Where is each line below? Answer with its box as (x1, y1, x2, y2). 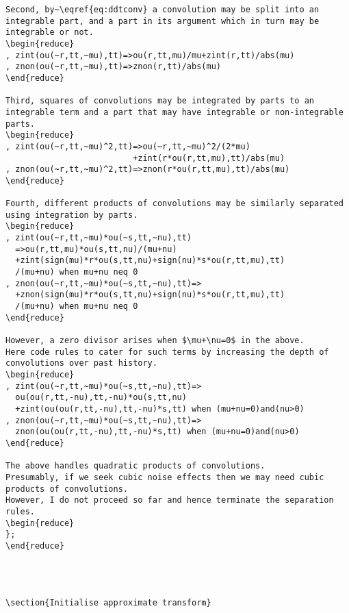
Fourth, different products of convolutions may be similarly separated (5, 199, 344, 209)
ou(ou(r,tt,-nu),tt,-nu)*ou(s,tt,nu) (15, 392, 187, 403)
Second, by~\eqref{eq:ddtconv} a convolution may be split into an (5, 5, 320, 14)
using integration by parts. (5, 210, 138, 220)
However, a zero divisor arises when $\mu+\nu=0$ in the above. (5, 336, 305, 346)
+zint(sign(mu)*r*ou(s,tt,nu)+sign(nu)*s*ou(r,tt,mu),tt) (15, 255, 285, 266)
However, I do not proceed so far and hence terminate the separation (5, 495, 334, 505)
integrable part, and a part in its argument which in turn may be (5, 16, 320, 26)
